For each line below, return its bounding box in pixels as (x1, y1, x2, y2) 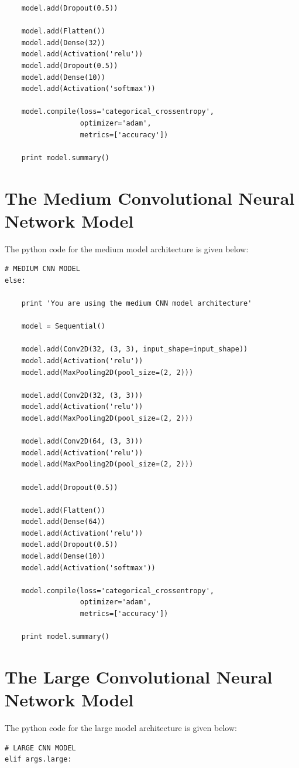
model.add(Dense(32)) (21, 38, 105, 47)
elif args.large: (5, 755, 72, 764)
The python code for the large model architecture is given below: (5, 722, 237, 734)
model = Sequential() (21, 322, 105, 331)
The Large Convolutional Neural (5, 665, 273, 688)
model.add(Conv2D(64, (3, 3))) (21, 437, 143, 446)
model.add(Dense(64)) (21, 517, 105, 526)
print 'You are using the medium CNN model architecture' (21, 299, 252, 307)
